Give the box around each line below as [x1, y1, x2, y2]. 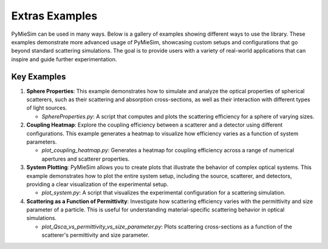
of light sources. [26, 104, 67, 111]
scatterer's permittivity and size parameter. [41, 231, 150, 239]
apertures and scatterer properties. [41, 155, 130, 162]
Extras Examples [11, 9, 98, 22]
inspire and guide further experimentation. [11, 55, 117, 63]
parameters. [26, 138, 57, 145]
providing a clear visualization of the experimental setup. [26, 181, 169, 188]
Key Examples [11, 71, 66, 82]
